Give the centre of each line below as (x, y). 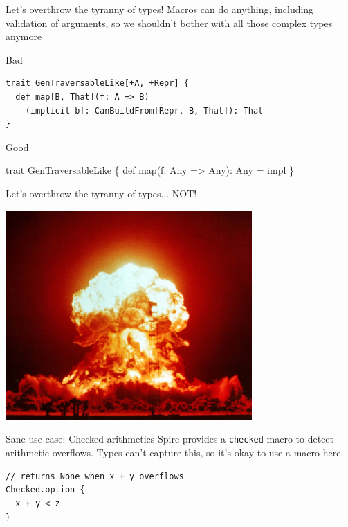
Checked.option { (45, 490)
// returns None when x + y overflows (95, 476)
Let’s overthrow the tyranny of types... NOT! (101, 193)
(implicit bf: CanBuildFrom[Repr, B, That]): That (144, 110)
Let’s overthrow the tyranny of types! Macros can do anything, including (160, 9)
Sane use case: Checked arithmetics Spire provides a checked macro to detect (170, 439)
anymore (24, 36)
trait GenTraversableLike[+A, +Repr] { (97, 83)
